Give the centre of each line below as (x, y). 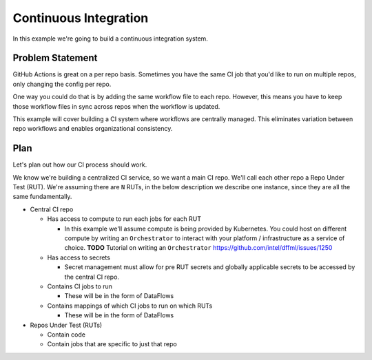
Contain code (66, 335)
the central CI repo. (92, 277)
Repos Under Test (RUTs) (66, 325)
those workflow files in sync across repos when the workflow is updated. (116, 106)
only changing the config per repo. (62, 84)
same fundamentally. (42, 197)
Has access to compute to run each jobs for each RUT (124, 219)
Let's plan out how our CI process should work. (80, 165)
